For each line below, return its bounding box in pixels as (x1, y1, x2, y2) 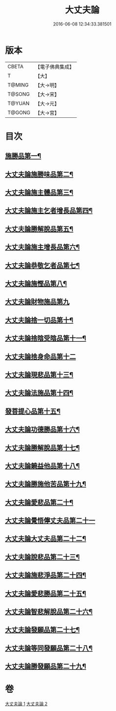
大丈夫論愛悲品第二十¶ (5, 498, 73, 506)
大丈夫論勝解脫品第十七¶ (5, 443, 80, 452)
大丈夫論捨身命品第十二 (5, 352, 76, 361)
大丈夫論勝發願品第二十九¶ (5, 662, 87, 671)
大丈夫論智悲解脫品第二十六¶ (5, 607, 93, 616)
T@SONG (7, 90, 30, 97)
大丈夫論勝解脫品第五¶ (5, 224, 73, 233)
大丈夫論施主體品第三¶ (5, 189, 73, 197)
